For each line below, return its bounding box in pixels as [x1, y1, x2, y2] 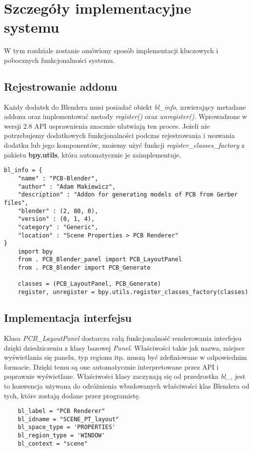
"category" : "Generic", [18, 223, 98, 231]
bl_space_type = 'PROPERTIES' [18, 424, 116, 431]
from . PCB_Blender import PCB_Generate [18, 264, 151, 272]
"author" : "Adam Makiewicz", [18, 183, 116, 190]
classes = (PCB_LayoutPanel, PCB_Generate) [18, 280, 161, 288]
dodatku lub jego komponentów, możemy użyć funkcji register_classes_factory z [4, 140, 245, 150]
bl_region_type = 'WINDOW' [18, 432, 105, 439]
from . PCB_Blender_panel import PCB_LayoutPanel [18, 256, 182, 263]
